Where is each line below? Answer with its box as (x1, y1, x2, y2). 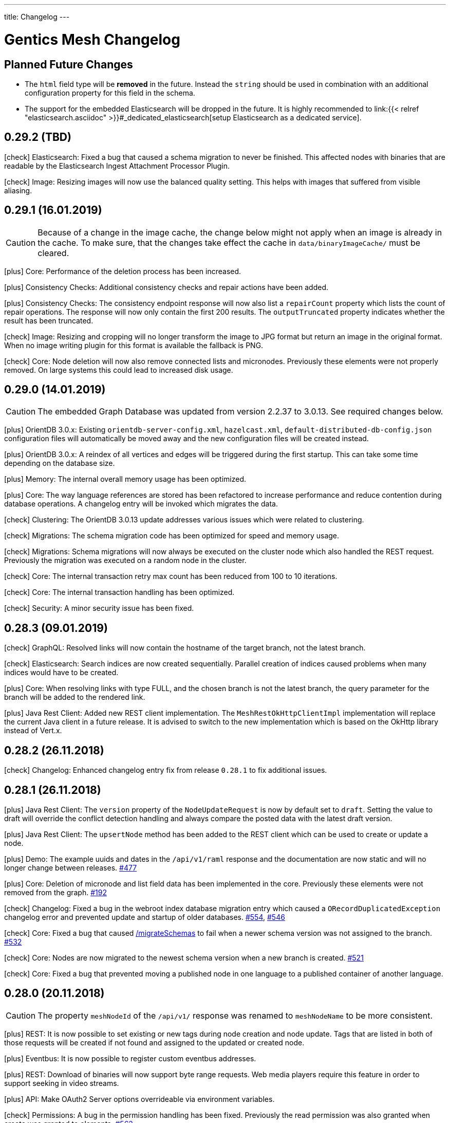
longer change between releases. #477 (4, 863, 137, 872)
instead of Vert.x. (4, 726, 62, 735)
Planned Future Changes (4, 58, 133, 71)
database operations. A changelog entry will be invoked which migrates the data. (4, 499, 278, 509)
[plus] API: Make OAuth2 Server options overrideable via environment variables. (4, 1094, 275, 1103)
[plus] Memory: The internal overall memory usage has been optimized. (4, 475, 246, 484)
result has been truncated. (4, 316, 93, 325)
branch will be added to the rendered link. (4, 693, 145, 702)
